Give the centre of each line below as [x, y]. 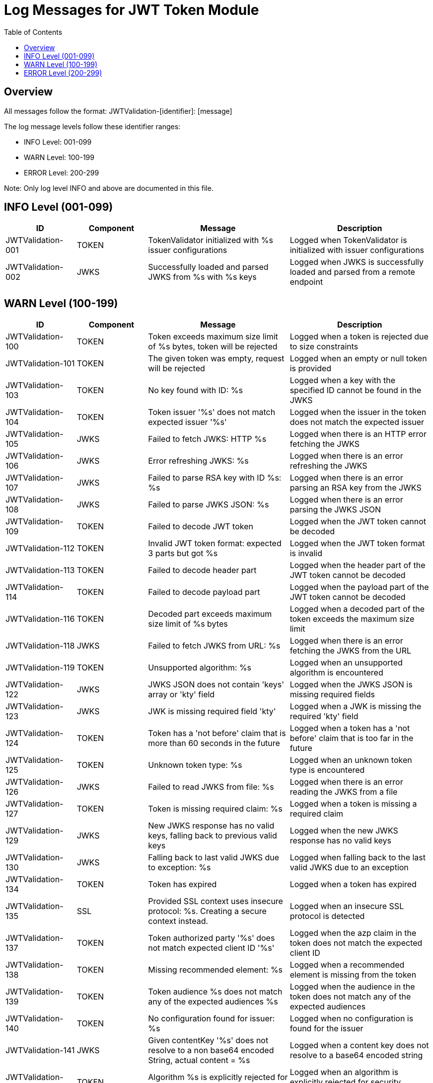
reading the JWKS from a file [344, 792]
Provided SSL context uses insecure [216, 901]
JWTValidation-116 [40, 619]
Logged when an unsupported [346, 663]
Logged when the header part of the [358, 565]
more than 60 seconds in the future [214, 743]
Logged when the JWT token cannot [358, 522]
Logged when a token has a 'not [350, 728]
